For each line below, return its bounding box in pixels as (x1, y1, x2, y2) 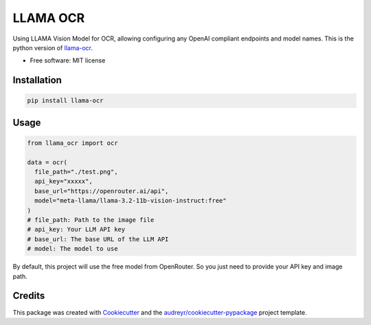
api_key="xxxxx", (34, 177, 93, 186)
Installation (12, 74, 62, 86)
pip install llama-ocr (27, 97, 104, 104)
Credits (12, 290, 45, 302)
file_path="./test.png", (34, 168, 118, 176)
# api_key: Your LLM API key (27, 225, 126, 234)
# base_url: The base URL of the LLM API (27, 235, 169, 243)
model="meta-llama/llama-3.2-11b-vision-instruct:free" (34, 197, 227, 205)
